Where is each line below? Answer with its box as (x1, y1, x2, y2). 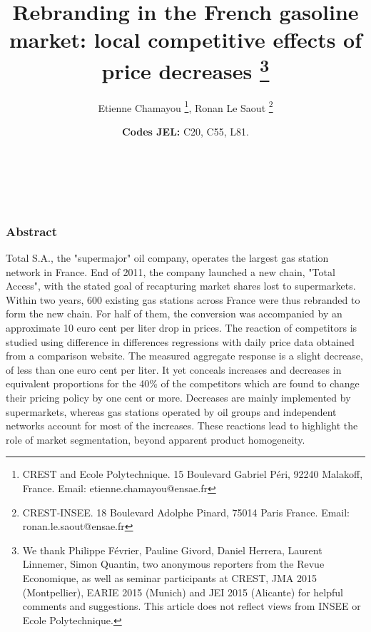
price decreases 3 (101, 53, 270, 85)
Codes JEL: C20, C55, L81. (122, 124, 249, 139)
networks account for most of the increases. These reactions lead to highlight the (6, 418, 358, 433)
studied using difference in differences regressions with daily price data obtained (6, 334, 355, 349)
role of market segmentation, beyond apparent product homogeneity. (6, 432, 305, 447)
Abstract (6, 222, 57, 240)
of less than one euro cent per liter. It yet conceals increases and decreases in (6, 362, 342, 377)
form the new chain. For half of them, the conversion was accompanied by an (6, 306, 342, 321)
